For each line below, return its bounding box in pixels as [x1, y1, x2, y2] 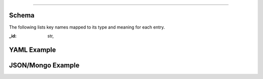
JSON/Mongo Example [9, 61, 80, 69]
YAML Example [9, 46, 56, 54]
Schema [9, 11, 35, 19]
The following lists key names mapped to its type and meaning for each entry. [9, 24, 165, 30]
